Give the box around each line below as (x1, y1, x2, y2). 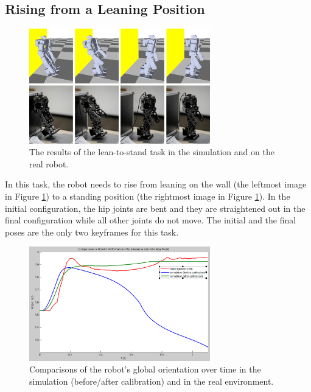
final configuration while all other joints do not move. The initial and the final (5, 214, 296, 226)
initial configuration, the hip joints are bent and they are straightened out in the (5, 201, 306, 214)
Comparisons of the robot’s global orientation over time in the (29, 363, 261, 376)
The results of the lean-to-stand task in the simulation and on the (29, 145, 274, 158)
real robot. (29, 157, 69, 170)
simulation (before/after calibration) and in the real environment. (29, 375, 274, 388)
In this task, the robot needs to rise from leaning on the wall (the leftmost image (5, 178, 307, 191)
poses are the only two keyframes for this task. (5, 225, 179, 238)
